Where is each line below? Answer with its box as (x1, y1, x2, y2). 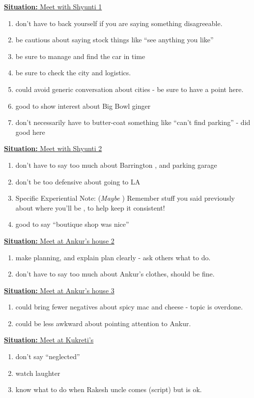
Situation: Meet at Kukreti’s (4, 335, 94, 345)
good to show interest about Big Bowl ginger (15, 100, 151, 111)
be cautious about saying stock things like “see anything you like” (15, 34, 214, 45)
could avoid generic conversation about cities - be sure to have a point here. (15, 84, 244, 94)
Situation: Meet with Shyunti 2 (4, 143, 102, 153)
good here (15, 126, 45, 137)
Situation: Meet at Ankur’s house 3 (4, 285, 114, 295)
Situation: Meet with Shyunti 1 (4, 1, 102, 11)
